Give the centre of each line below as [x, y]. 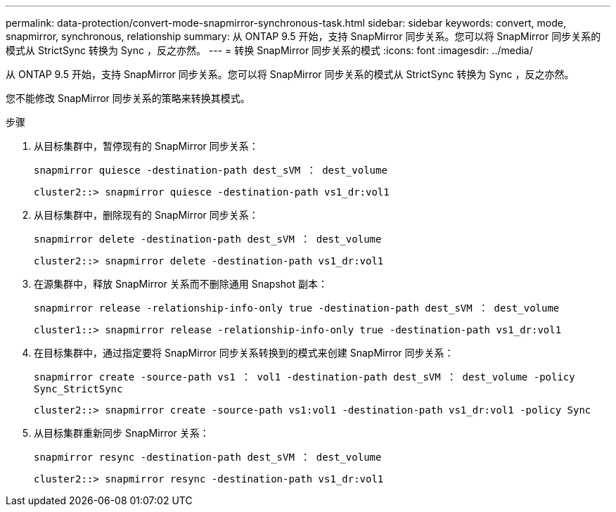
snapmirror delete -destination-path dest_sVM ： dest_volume [208, 239]
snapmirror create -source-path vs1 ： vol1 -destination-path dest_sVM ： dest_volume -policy [304, 377]
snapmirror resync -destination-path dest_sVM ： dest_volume [208, 457]
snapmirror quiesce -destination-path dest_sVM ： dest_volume [211, 170]
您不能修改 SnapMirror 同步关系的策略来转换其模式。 [128, 98]
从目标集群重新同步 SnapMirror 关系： [122, 433]
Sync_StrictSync [78, 389]
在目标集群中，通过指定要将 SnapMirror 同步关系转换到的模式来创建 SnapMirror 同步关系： [244, 353]
